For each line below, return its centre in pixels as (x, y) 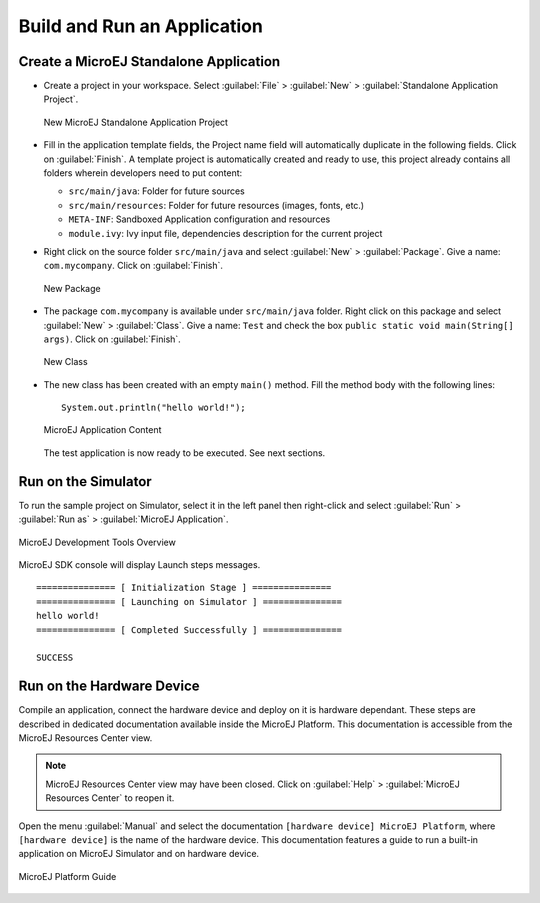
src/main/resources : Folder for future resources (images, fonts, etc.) (216, 205)
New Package (72, 288)
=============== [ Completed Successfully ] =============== (189, 629)
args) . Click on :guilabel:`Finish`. (112, 339)
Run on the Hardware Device (109, 686)
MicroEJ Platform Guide (67, 876)
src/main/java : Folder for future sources (156, 191)
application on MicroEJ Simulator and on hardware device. (139, 854)
